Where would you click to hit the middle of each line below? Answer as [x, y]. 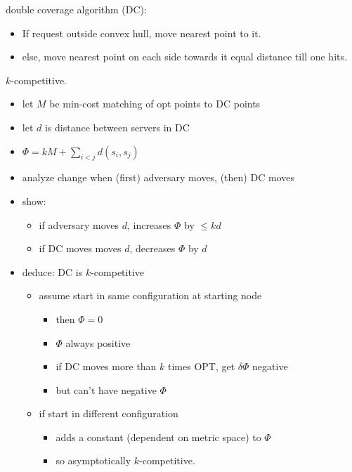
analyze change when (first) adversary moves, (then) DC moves [158, 177]
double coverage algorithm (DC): [76, 9]
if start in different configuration [109, 413]
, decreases [152, 248]
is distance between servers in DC [117, 127]
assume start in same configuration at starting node [150, 295]
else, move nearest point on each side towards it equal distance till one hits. [184, 57]
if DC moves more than [106, 366]
